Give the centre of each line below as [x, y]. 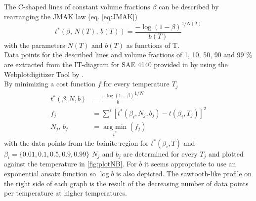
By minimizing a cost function [50, 84]
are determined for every [160, 153]
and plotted [226, 153]
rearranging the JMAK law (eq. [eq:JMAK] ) [71, 16]
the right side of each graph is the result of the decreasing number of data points [126, 183]
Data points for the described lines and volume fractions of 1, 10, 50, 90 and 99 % [128, 55]
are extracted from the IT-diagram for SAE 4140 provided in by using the [116, 64]
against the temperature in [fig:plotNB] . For [70, 164]
